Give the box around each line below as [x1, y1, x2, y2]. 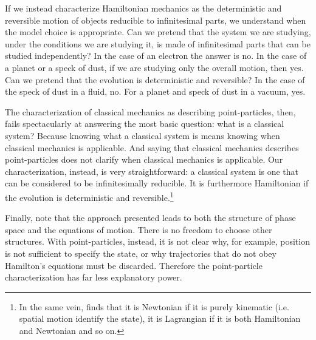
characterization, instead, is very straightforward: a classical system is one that [5, 165, 299, 177]
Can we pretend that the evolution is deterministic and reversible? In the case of [5, 73, 305, 86]
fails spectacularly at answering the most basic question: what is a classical [5, 117, 284, 130]
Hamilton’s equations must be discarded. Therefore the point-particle [5, 259, 263, 271]
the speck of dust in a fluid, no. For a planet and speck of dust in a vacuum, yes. [5, 85, 306, 98]
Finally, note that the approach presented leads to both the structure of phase [5, 211, 296, 224]
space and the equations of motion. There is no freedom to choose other [5, 223, 272, 236]
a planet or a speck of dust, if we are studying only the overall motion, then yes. [5, 61, 304, 73]
